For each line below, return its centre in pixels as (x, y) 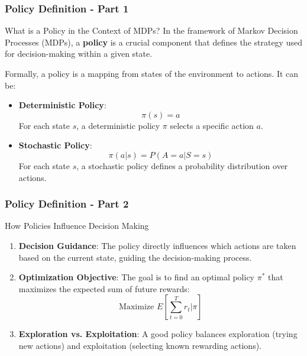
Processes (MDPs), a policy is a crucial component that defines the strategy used (153, 42)
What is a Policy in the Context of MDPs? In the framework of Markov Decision (151, 30)
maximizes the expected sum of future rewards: (104, 288)
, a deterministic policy (118, 125)
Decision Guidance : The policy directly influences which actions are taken (157, 245)
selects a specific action (212, 125)
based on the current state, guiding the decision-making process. (135, 257)
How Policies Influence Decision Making (77, 226)
